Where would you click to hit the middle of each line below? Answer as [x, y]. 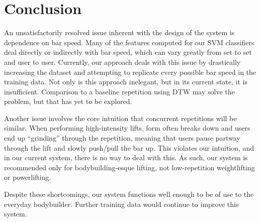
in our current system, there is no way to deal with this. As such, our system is [126, 157]
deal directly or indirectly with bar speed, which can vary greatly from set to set [128, 52]
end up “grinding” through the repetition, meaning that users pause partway [122, 138]
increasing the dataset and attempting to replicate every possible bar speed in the [130, 72]
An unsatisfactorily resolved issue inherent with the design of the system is [119, 32]
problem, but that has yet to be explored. [68, 101]
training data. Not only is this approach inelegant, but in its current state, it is [126, 82]
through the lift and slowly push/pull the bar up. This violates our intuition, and [129, 147]
